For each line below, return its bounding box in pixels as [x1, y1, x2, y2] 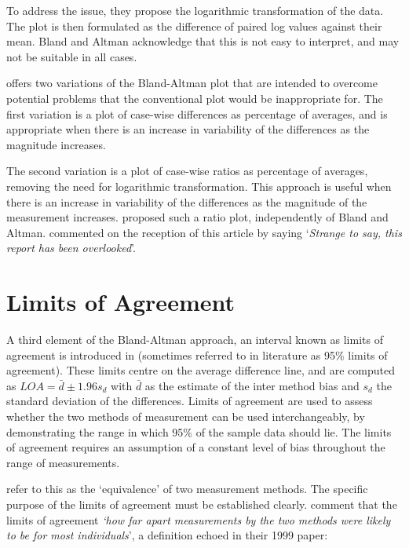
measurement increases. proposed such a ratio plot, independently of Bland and [6, 209, 389, 225]
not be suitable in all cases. [6, 48, 137, 64]
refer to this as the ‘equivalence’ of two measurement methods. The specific [6, 480, 368, 497]
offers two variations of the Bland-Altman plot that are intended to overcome [6, 75, 378, 91]
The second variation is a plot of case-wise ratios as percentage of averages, [6, 163, 368, 179]
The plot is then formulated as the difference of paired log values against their [6, 17, 382, 34]
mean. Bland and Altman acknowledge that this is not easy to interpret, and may [6, 33, 400, 49]
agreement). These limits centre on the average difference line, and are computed [6, 362, 395, 378]
